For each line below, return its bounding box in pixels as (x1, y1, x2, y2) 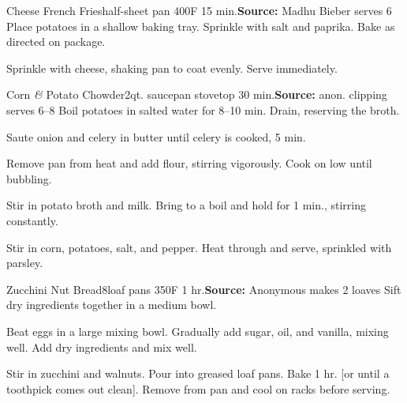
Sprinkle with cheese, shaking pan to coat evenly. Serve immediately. (6, 59, 338, 76)
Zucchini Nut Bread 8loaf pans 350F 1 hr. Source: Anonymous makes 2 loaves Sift (6, 281, 401, 297)
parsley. (6, 254, 43, 271)
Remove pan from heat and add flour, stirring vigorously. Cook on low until (6, 155, 372, 171)
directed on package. (6, 33, 106, 50)
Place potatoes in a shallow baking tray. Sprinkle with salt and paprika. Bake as (6, 17, 395, 34)
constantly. (6, 212, 58, 228)
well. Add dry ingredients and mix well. (6, 338, 197, 355)
